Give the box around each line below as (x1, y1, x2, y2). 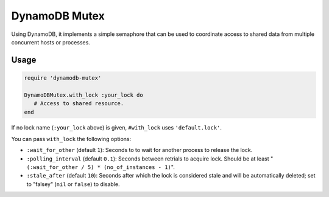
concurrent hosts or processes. (11, 38, 91, 46)
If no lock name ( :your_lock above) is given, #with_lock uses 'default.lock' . (11, 124, 222, 131)
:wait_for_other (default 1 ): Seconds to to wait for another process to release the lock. (26, 147, 253, 154)
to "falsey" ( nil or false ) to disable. (26, 180, 120, 188)
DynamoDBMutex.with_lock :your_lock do (24, 91, 143, 98)
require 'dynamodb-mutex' (24, 74, 102, 81)
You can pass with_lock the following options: (11, 135, 132, 142)
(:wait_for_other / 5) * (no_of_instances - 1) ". (26, 164, 175, 171)
